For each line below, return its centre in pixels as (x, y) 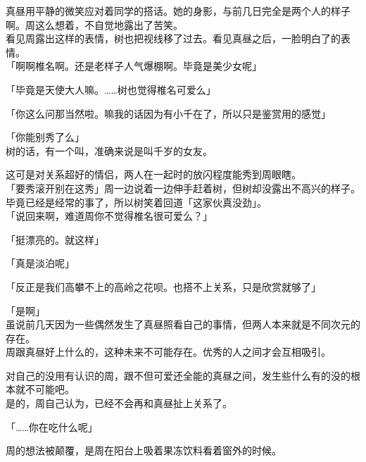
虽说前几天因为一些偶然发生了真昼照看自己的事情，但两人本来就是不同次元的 (183, 324)
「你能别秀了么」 (45, 137)
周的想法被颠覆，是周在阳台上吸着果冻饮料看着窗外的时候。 (144, 450)
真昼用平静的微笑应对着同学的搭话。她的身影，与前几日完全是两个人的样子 (178, 11)
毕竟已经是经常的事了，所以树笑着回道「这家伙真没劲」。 (136, 202)
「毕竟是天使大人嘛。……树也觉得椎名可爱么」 (111, 89)
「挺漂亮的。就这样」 (55, 239)
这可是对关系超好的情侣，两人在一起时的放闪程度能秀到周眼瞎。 (153, 174)
